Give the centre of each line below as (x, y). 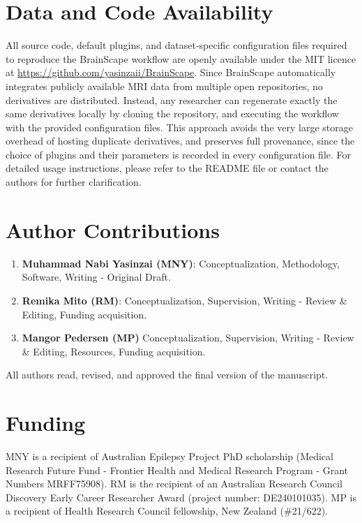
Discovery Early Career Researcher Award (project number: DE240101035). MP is (181, 497)
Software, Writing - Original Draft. (96, 277)
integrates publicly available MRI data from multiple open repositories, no (164, 86)
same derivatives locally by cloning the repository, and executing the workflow (172, 113)
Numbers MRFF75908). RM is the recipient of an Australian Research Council (174, 484)
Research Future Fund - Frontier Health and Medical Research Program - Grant (177, 470)
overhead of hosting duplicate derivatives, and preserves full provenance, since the (180, 141)
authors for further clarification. (74, 182)
